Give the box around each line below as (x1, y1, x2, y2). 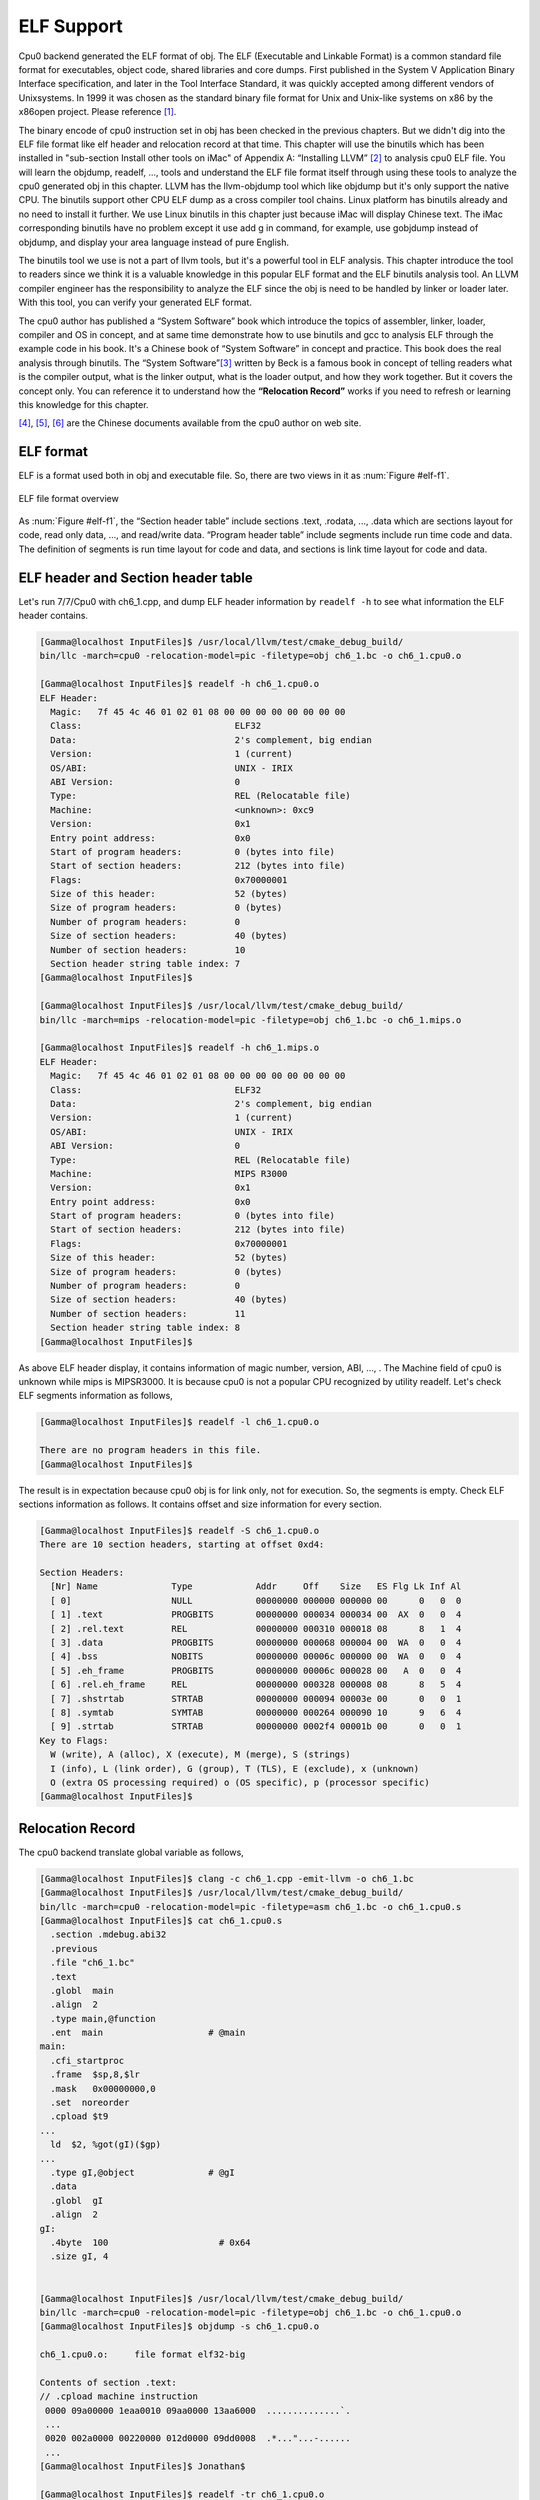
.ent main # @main (50, 2027, 246, 2039)
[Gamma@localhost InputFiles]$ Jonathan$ (39, 2461, 246, 2472)
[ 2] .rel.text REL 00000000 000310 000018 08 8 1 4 (50, 1623, 462, 1634)
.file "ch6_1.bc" (50, 1957, 135, 1969)
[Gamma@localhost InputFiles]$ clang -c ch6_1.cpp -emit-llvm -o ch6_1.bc (39, 1873, 415, 1884)
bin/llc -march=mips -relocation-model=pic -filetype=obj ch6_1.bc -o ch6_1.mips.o (39, 1014, 462, 1025)
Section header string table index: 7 (50, 958, 240, 970)
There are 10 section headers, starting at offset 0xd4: (39, 1539, 325, 1550)
